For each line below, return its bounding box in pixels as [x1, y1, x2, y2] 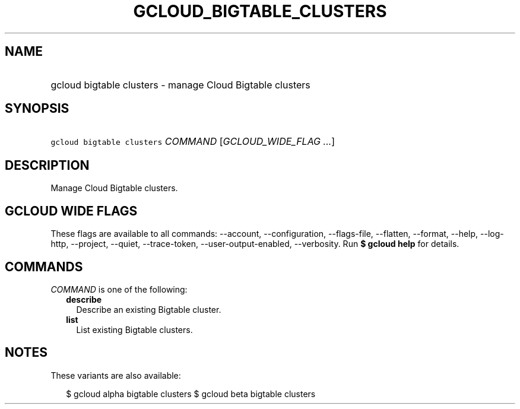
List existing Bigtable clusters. [76, 324, 193, 335]
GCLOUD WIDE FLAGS [5, 203, 138, 218]
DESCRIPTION [5, 157, 90, 173]
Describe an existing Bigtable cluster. [76, 304, 221, 315]
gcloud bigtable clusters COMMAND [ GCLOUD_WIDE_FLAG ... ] [50, 135, 335, 148]
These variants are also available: [50, 370, 181, 381]
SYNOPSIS [5, 101, 69, 116]
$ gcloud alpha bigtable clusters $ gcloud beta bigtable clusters [66, 388, 316, 399]
